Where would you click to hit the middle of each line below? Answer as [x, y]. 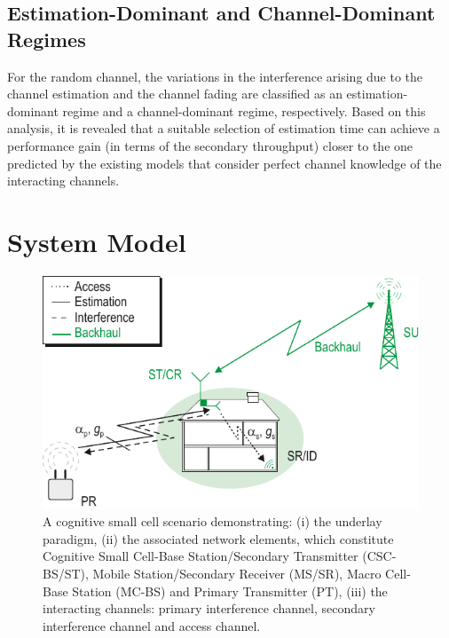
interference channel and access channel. [152, 625]
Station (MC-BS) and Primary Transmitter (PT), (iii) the [230, 591]
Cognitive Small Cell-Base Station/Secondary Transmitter [201, 556]
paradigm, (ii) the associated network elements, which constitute [218, 538]
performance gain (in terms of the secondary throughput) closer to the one [210, 145]
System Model [97, 241]
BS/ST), [66, 573]
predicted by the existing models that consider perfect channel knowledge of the [224, 163]
